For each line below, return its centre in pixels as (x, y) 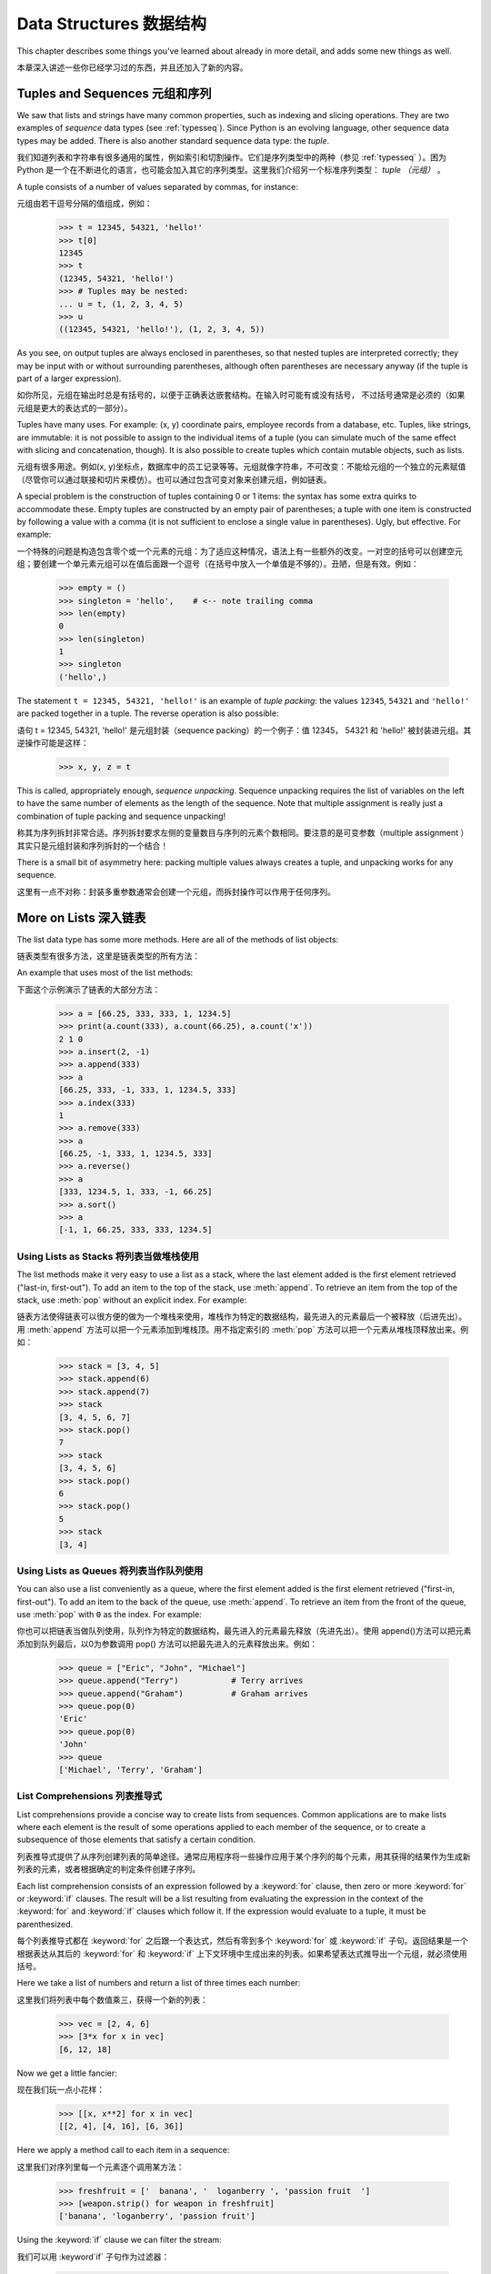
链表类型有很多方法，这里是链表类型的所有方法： (108, 956)
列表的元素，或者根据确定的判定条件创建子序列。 (108, 1869)
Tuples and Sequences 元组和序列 (114, 93)
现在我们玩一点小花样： (60, 2089)
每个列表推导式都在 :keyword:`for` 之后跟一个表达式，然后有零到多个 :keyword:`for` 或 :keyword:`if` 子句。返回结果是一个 (242, 1941)
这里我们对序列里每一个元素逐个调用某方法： (100, 2167)
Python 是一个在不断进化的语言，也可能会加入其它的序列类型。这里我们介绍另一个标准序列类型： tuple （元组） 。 (231, 170)
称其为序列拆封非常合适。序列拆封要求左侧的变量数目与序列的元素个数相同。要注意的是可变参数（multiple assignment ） (243, 833)
